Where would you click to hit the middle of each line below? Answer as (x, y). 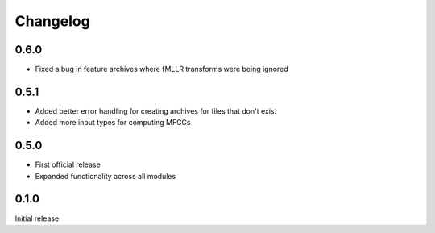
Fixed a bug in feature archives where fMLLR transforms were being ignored (162, 69)
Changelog (52, 21)
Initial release (37, 218)
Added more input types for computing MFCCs (113, 123)
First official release (68, 164)
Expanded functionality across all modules (106, 176)
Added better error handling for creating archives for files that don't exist (156, 111)
